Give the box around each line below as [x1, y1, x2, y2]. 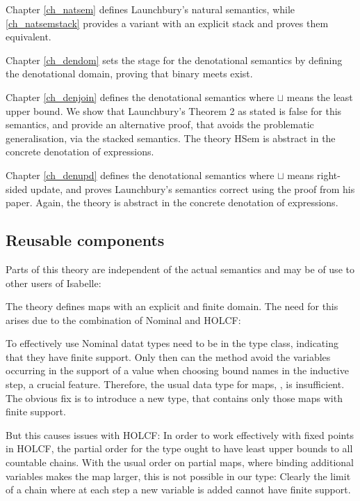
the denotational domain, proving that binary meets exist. [6, 66, 253, 81]
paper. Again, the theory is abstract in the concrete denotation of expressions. [6, 195, 338, 210]
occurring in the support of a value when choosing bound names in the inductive [6, 363, 349, 378]
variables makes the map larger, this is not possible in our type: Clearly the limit [6, 468, 351, 483]
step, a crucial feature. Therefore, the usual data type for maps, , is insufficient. [6, 377, 345, 392]
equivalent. [6, 29, 51, 44]
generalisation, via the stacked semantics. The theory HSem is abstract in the [6, 130, 336, 145]
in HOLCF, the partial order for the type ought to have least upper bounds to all [6, 441, 353, 456]
